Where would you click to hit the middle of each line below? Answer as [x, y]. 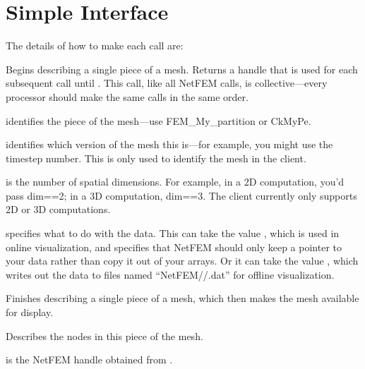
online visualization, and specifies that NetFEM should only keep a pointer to [174, 247]
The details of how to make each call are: [95, 46]
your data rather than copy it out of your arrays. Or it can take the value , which [182, 261]
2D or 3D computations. [58, 209]
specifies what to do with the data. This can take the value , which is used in [173, 233]
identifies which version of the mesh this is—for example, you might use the [169, 144]
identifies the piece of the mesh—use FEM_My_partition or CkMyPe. [158, 120]
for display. [30, 312]
